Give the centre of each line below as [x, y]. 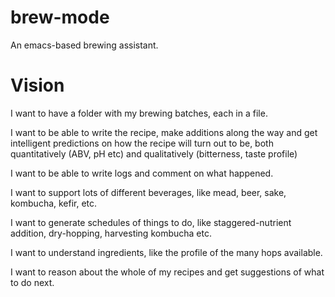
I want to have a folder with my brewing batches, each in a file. [139, 113]
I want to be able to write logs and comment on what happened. [142, 173]
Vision [37, 85]
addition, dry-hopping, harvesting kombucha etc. [111, 233]
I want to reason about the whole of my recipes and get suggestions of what [167, 272]
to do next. [32, 282]
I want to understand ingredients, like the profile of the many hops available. [166, 252]
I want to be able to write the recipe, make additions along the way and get [164, 132]
